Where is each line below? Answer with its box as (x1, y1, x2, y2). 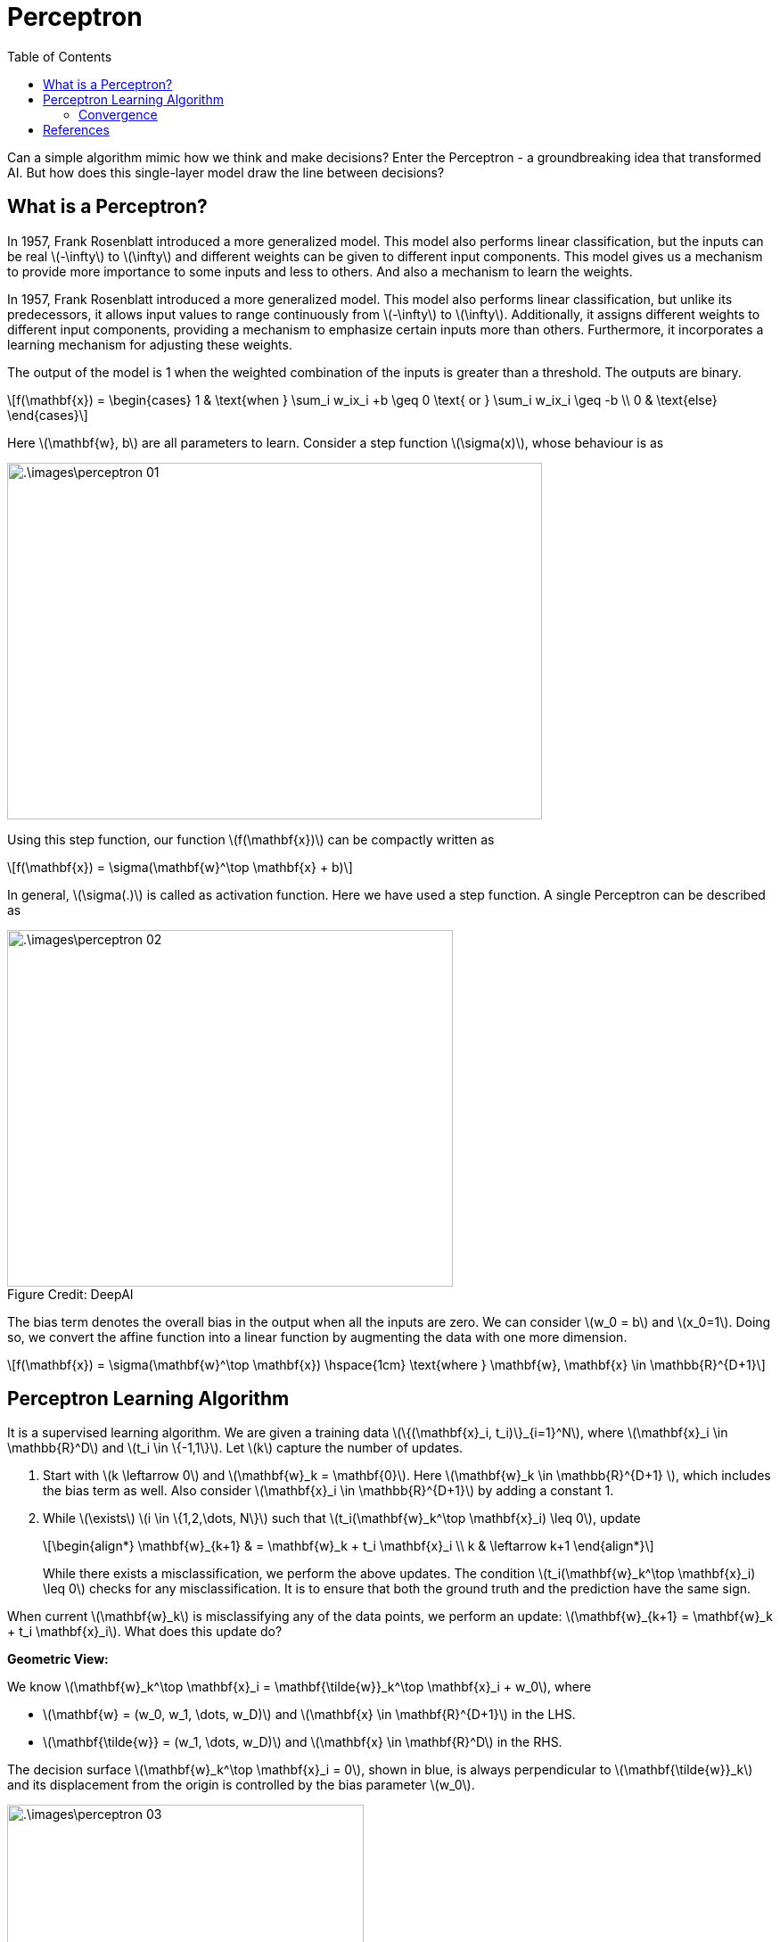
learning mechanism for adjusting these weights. (7, 336, 292, 352)
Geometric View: (7, 1651, 109, 1667)
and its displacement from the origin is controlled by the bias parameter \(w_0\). (7, 1777, 475, 1793)
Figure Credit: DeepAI (7, 1286, 134, 1302)
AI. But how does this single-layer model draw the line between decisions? (7, 164, 445, 180)
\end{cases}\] (7, 407, 88, 423)
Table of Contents (7, 48, 112, 64)
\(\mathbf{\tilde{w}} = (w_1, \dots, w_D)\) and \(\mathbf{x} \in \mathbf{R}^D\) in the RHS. (43, 1734, 562, 1750)
